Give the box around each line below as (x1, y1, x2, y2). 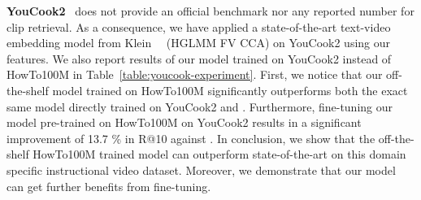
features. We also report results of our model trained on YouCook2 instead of (7, 50, 392, 67)
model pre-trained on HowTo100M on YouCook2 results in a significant (7, 114, 362, 131)
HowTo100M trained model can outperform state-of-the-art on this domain (33, 146, 406, 163)
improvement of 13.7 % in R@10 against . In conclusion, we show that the (7, 129, 375, 146)
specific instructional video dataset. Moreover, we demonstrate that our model (7, 161, 396, 178)
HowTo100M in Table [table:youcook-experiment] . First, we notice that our (7, 66, 383, 83)
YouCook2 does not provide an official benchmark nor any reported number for (7, 2, 414, 19)
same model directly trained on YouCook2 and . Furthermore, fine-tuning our (7, 98, 393, 115)
